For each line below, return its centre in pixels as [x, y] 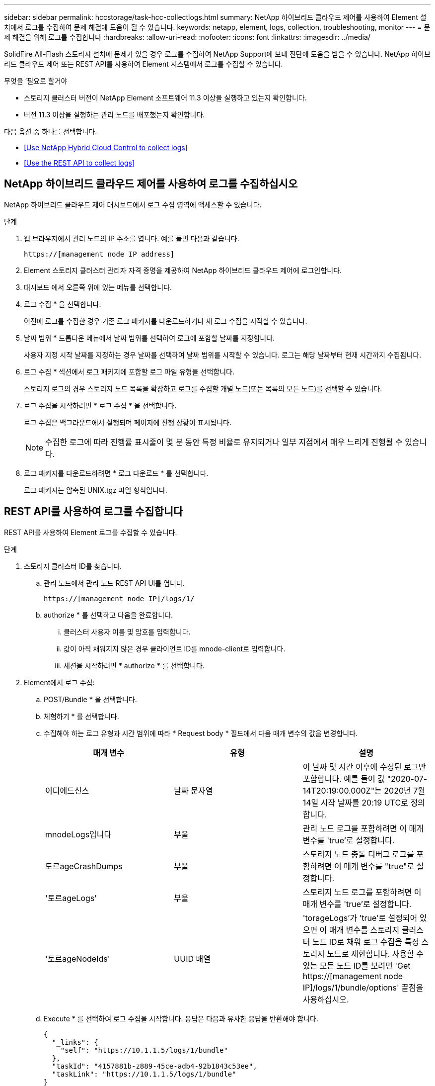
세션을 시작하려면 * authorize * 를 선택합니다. [134, 665]
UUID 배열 [192, 958]
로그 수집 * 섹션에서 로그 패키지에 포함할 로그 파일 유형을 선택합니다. [129, 371]
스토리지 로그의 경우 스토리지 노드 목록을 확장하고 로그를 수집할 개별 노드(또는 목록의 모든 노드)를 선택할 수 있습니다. [203, 388]
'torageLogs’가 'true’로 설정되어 [360, 918]
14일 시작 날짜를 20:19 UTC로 [355, 802]
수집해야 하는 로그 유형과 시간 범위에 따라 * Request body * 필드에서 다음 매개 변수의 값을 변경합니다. [201, 733]
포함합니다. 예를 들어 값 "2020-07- [365, 778]
